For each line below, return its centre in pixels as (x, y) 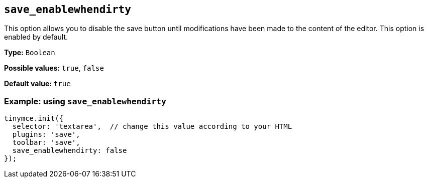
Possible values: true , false (54, 68)
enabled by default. (36, 37)
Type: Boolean (30, 53)
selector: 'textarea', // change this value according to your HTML (152, 127)
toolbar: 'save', (46, 143)
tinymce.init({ (34, 119)
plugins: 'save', (46, 135)
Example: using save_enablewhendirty (85, 101)
